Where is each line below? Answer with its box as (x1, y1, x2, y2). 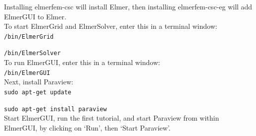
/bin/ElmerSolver (4, 50, 61, 57)
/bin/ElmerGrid (4, 33, 54, 40)
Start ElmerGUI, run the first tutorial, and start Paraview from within (4, 113, 219, 123)
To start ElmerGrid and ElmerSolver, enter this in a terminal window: (4, 21, 217, 31)
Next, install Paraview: (4, 76, 73, 87)
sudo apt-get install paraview (4, 105, 107, 113)
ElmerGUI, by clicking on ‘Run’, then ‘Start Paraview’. (4, 122, 171, 133)
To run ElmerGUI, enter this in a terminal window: (4, 57, 160, 68)
